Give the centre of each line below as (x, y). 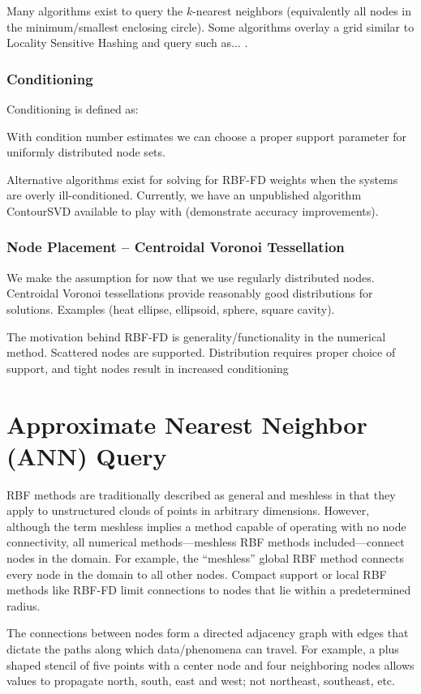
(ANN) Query (87, 455)
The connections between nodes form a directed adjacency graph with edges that (208, 633)
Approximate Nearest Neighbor (187, 424)
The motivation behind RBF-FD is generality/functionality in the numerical (196, 336)
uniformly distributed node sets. (86, 152)
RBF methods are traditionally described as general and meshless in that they (201, 494)
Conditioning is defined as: (73, 109)
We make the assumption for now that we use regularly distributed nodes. (191, 277)
